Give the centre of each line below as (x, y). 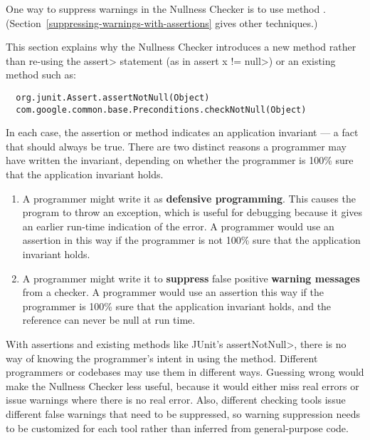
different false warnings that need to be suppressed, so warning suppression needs (183, 413)
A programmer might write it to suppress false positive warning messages (191, 278)
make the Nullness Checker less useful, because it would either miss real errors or (183, 385)
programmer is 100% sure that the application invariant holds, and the (177, 306)
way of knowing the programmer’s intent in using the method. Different (162, 358)
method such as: (41, 75)
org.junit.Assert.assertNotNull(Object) (113, 97)
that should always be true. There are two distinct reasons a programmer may (176, 146)
